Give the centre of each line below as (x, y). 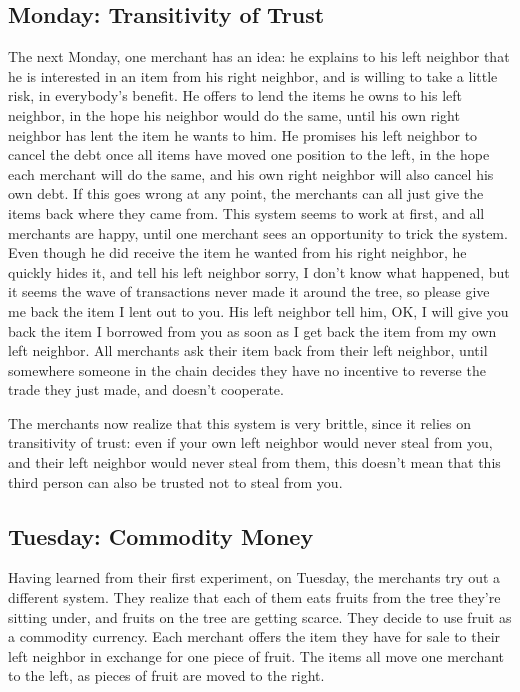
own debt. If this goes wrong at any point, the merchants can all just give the (246, 193)
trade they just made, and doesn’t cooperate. (146, 389)
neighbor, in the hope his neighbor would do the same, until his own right (234, 114)
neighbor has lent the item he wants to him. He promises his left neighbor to (243, 134)
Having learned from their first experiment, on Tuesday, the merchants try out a (254, 577)
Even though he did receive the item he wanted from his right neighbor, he (237, 252)
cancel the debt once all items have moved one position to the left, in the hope (249, 154)
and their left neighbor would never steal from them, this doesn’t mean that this (254, 462)
